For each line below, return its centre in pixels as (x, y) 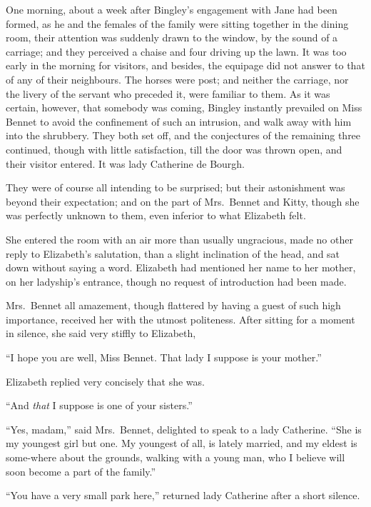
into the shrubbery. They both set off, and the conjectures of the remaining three (183, 135)
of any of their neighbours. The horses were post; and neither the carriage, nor (177, 79)
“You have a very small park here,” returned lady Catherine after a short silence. (183, 495)
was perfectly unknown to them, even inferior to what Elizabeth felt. (156, 215)
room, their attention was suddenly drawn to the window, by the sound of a (172, 37)
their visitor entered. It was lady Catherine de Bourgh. (125, 163)
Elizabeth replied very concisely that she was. (105, 381)
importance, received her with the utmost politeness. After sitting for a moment (181, 319)
